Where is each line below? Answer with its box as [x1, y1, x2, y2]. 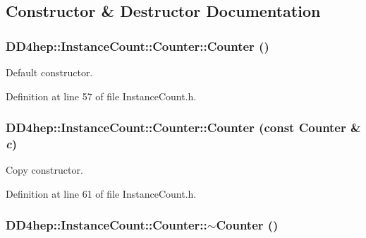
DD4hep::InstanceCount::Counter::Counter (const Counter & [6, 119, 361, 136]
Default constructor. [6, 65, 93, 79]
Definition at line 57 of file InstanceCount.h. [6, 88, 197, 103]
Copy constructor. [6, 162, 83, 177]
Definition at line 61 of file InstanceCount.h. [6, 186, 197, 201]
